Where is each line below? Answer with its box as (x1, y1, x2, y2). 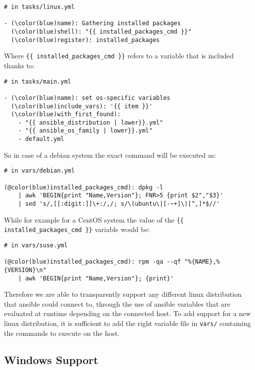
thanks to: (4, 60, 35, 70)
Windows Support (4, 352, 98, 367)
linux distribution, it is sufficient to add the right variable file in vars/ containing (4, 318, 251, 328)
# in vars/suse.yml (4, 241, 68, 249)
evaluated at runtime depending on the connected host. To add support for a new (4, 308, 251, 319)
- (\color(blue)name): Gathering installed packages (4, 20, 181, 27)
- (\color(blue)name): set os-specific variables (4, 94, 170, 101)
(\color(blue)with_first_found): (11, 111, 121, 118)
